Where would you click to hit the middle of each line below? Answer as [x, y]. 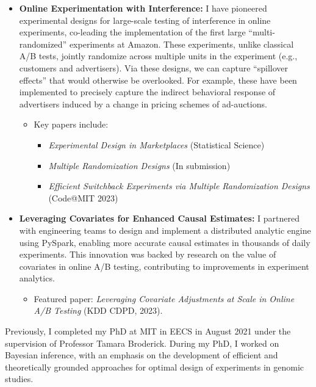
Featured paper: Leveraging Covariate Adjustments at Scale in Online [164, 298]
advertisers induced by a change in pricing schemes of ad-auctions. [143, 103]
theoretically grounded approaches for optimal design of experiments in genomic [155, 367]
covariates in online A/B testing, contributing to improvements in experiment [164, 266]
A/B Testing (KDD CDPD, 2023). [98, 310]
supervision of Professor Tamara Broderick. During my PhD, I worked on [142, 343]
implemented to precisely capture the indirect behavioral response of [147, 92]
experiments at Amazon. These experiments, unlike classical [181, 44]
